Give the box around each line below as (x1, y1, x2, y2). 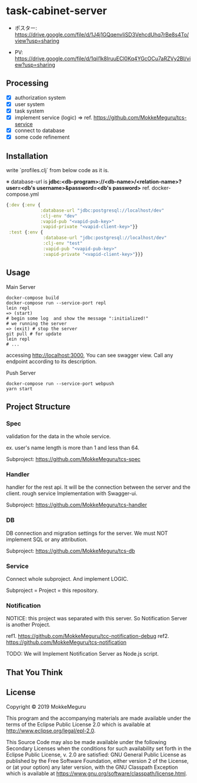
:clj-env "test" (43, 241, 83, 246)
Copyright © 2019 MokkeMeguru (6, 703, 86, 710)
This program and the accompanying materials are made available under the (6, 715, 191, 722)
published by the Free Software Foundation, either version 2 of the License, (6, 757, 189, 764)
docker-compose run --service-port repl (6, 300, 107, 306)
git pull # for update (6, 331, 62, 337)
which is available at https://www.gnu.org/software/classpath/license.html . (6, 769, 188, 777)
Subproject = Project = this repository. (6, 587, 99, 594)
